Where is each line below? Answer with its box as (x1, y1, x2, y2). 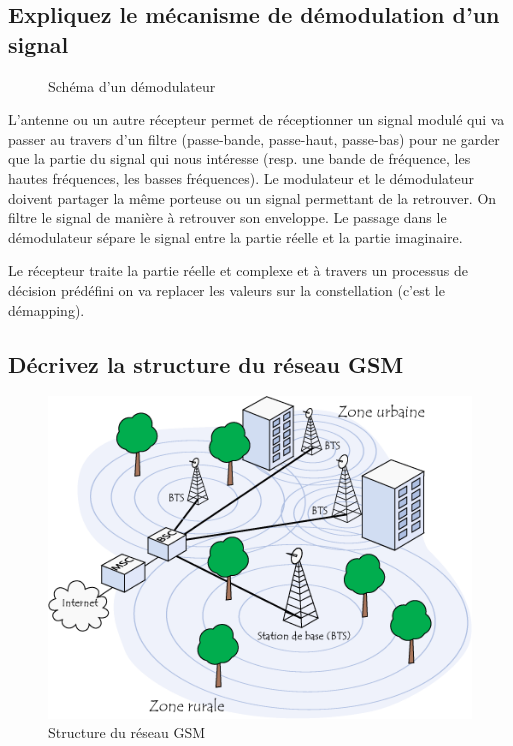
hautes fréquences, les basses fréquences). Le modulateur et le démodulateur (8, 167, 474, 188)
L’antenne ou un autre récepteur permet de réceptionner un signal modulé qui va (8, 109, 505, 130)
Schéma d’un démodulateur (48, 75, 216, 96)
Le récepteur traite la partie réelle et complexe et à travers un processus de (8, 260, 469, 281)
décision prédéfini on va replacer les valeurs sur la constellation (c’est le (8, 279, 445, 300)
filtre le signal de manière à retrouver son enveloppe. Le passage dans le (8, 207, 447, 228)
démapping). (8, 299, 85, 320)
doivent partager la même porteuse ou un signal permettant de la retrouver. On (8, 187, 497, 208)
